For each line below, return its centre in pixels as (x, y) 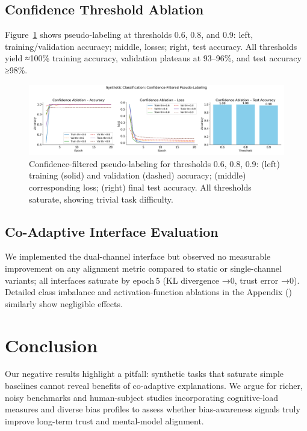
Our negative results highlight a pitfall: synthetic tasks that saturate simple (144, 374)
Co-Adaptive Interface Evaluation (112, 231)
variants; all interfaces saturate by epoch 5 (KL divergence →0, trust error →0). (152, 280)
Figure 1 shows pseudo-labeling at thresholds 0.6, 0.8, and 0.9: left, (129, 35)
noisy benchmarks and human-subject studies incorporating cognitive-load (141, 397)
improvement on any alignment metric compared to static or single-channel (143, 268)
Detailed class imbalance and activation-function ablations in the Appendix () (148, 292)
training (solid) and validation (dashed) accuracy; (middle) (138, 175)
